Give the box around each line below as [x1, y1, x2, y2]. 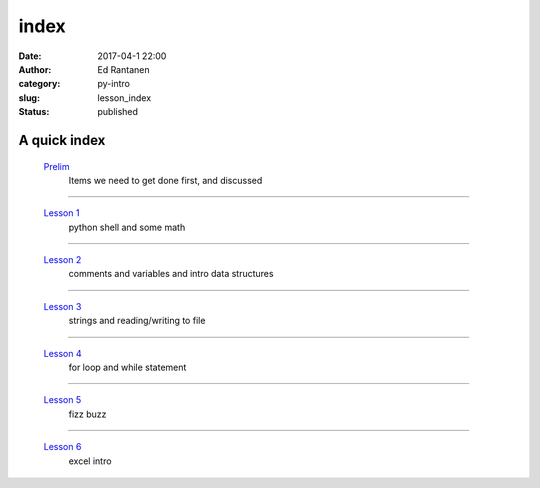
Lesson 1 [43, 207, 80, 219]
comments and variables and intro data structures [68, 268, 274, 280]
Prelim [43, 160, 70, 172]
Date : [18, 50, 42, 62]
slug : [18, 91, 40, 104]
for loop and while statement [68, 361, 187, 374]
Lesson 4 [43, 347, 82, 359]
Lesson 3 [43, 300, 82, 312]
